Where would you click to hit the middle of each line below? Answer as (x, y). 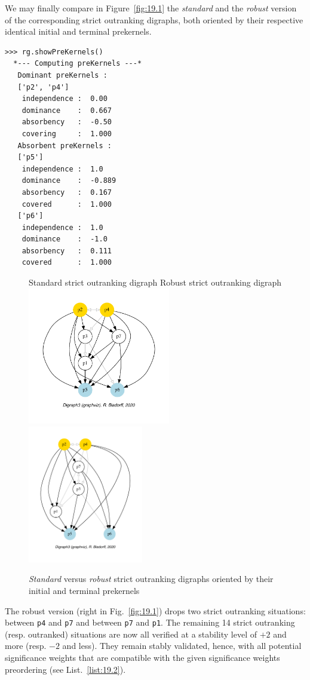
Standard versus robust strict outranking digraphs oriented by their (151, 579)
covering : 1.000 (67, 134)
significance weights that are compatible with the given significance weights (142, 657)
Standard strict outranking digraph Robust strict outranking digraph (155, 282)
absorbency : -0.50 (67, 122)
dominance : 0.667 (67, 110)
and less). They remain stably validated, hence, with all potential (182, 646)
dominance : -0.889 (69, 181)
